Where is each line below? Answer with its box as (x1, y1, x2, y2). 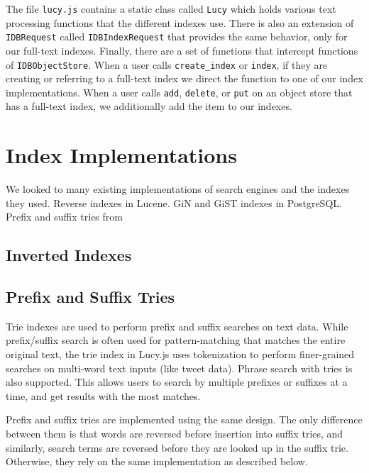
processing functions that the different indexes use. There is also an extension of (6, 15, 354, 30)
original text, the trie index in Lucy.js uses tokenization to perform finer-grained (6, 347, 355, 362)
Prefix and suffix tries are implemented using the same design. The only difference (6, 412, 363, 427)
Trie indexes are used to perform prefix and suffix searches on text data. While (6, 318, 348, 333)
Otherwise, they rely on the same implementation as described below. (6, 454, 308, 469)
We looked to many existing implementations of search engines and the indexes (6, 182, 350, 196)
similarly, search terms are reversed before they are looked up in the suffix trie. (6, 440, 348, 455)
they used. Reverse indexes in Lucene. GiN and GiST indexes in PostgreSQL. (6, 195, 342, 210)
